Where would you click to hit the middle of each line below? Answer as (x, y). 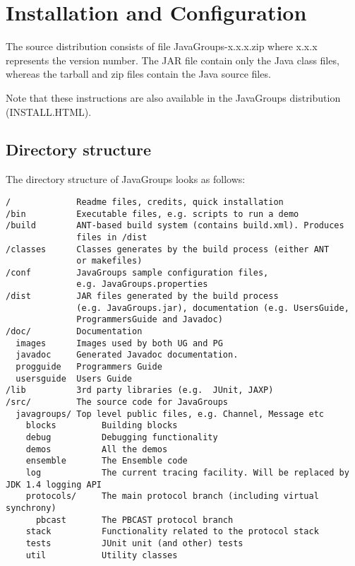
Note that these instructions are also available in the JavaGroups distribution (173, 97)
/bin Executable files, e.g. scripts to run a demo (152, 214)
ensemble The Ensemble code (107, 461)
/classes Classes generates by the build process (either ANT (168, 249)
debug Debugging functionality (122, 438)
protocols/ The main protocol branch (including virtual (172, 496)
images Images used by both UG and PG (119, 343)
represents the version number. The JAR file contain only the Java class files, (173, 60)
